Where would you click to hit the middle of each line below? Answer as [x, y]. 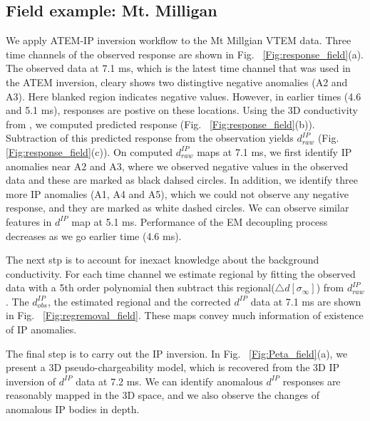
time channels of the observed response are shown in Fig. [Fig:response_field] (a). [185, 54]
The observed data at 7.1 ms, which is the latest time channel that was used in [178, 68]
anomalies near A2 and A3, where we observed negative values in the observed [177, 166]
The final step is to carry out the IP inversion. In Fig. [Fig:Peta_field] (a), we [177, 353]
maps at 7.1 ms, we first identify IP [274, 151]
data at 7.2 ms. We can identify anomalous [169, 381]
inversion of [31, 381]
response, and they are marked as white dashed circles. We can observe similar [178, 208]
